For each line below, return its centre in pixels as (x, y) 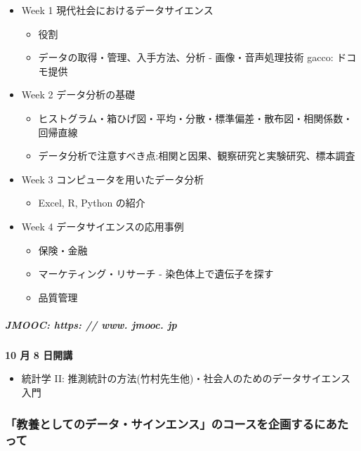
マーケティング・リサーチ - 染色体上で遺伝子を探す (156, 274)
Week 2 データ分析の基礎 (78, 94)
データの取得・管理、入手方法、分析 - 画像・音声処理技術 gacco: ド (192, 57)
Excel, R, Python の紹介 (92, 203)
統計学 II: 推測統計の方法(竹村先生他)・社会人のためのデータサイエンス (186, 378)
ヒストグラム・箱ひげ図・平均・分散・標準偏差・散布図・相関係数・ (196, 118)
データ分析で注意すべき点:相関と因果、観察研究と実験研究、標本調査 (197, 156)
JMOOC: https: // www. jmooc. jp (91, 324)
